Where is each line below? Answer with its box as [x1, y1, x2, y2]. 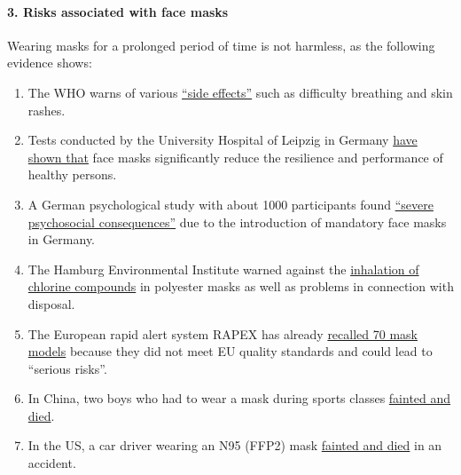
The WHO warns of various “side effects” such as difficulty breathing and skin [27, 83, 453, 101]
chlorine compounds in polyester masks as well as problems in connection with [27, 277, 454, 296]
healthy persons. [27, 165, 117, 184]
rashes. [27, 100, 66, 119]
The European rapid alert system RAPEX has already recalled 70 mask [27, 324, 418, 343]
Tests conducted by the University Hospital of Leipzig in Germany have [27, 131, 418, 149]
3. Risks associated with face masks [7, 2, 229, 20]
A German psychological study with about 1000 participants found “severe [27, 194, 434, 213]
